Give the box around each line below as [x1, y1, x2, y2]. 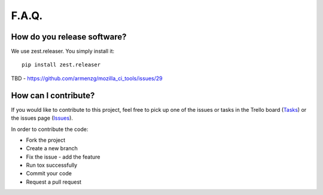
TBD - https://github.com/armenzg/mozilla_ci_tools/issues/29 [11, 75, 163, 82]
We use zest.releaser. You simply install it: [11, 48, 115, 55]
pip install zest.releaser [22, 62, 101, 68]
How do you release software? [11, 32, 127, 42]
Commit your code [26, 170, 72, 177]
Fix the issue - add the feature [26, 153, 101, 160]
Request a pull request [26, 178, 82, 185]
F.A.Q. [11, 9, 43, 22]
